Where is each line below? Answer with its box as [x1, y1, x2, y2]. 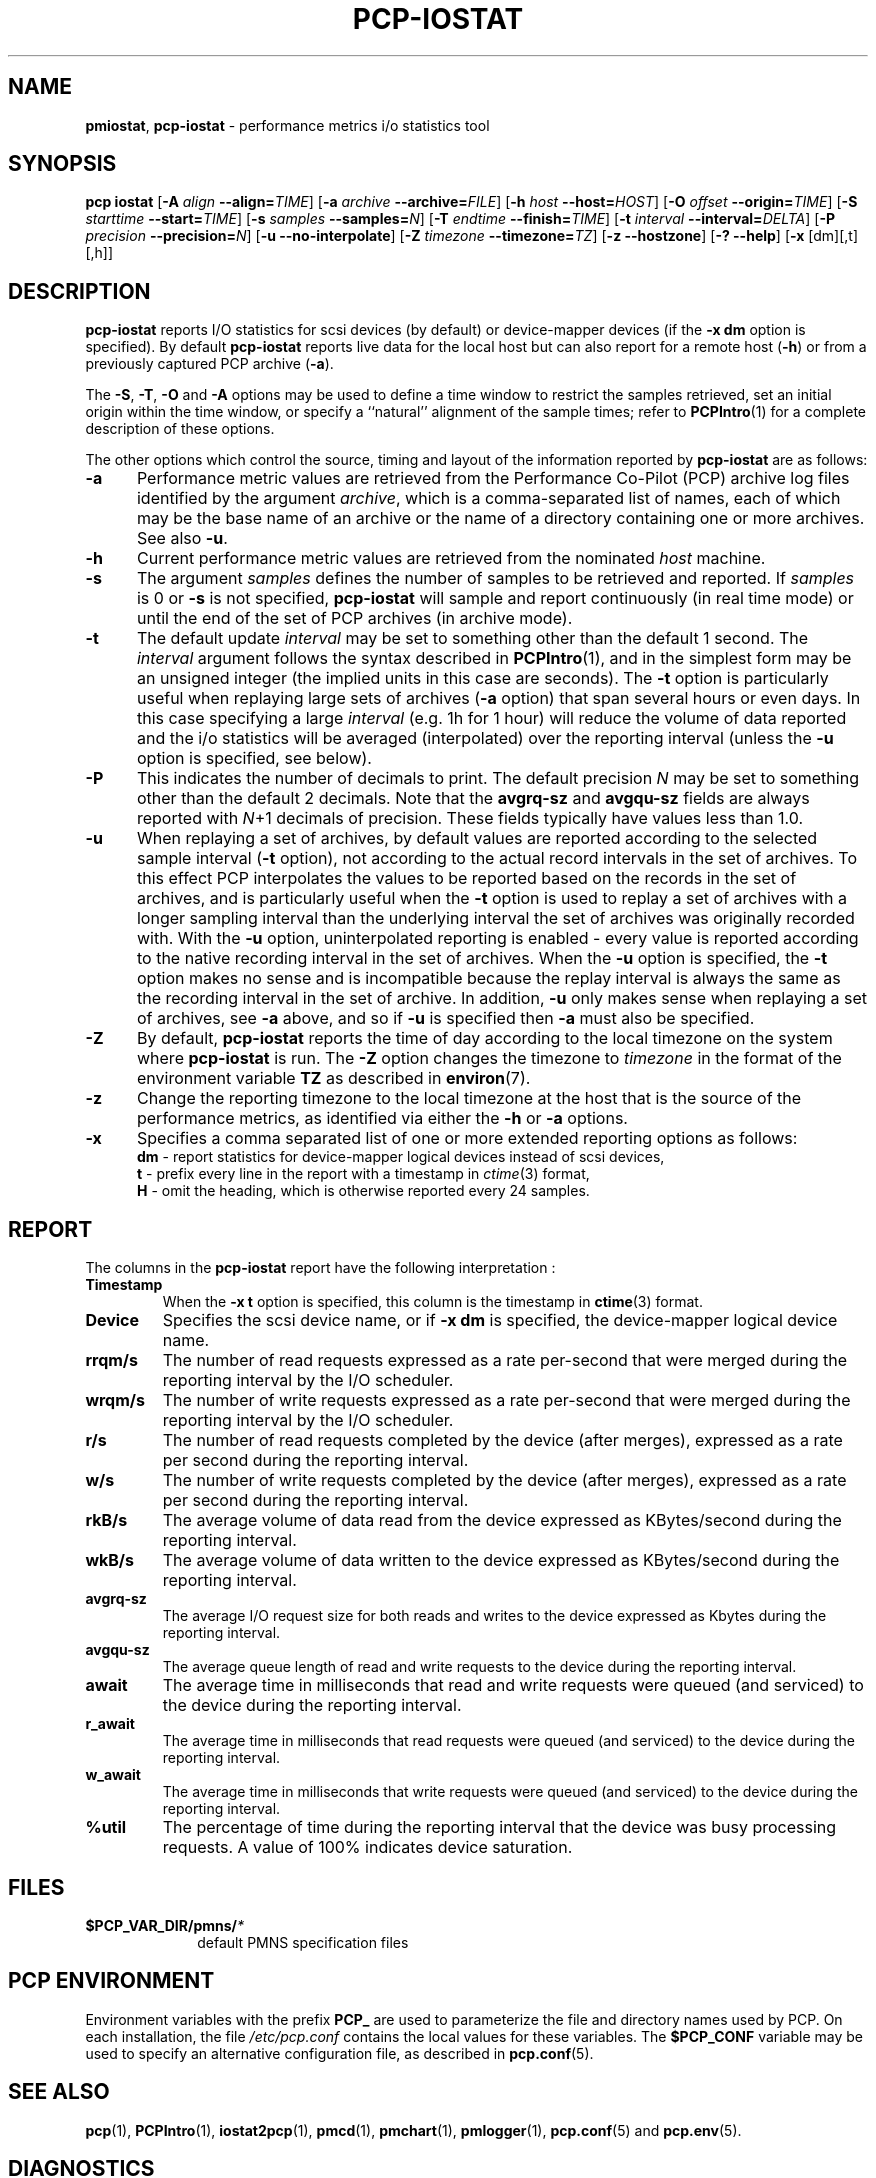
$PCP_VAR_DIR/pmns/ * [85, 1916, 245, 1934]
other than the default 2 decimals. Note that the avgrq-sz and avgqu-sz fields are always [136, 788, 810, 809]
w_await [85, 1766, 142, 1784]
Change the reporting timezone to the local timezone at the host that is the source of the [136, 1088, 802, 1109]
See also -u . [136, 528, 228, 549]
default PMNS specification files [197, 1933, 409, 1951]
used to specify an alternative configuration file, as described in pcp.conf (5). [85, 2044, 594, 2062]
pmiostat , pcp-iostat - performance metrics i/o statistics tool [85, 116, 490, 134]
